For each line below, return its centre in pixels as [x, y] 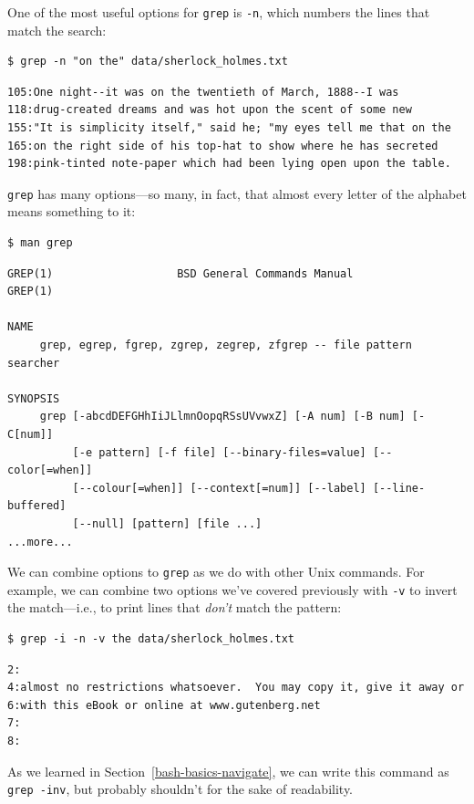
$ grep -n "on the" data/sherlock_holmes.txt [148, 62]
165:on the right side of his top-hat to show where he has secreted [223, 146]
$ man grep [40, 243]
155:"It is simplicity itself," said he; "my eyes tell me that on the [229, 128]
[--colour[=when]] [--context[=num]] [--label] [219, 488]
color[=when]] [50, 470]
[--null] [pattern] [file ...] [167, 523]
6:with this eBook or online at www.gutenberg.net [164, 705]
